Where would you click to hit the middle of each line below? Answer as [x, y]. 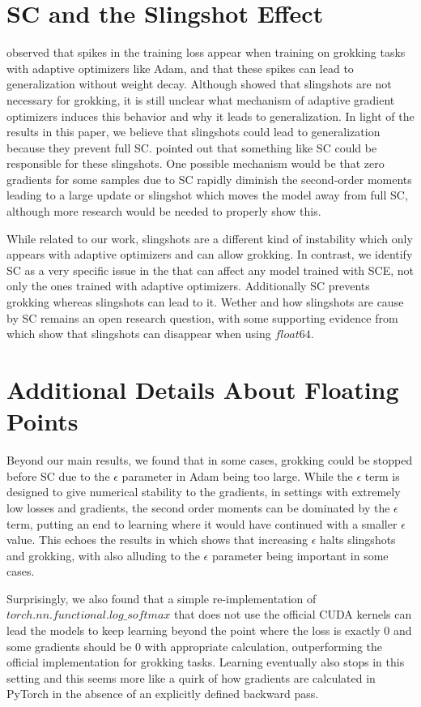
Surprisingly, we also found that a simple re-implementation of [162, 598]
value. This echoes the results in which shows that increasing [157, 540]
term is [382, 476]
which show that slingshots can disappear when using [139, 334]
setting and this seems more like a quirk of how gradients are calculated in [191, 677]
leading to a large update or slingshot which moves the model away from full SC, [207, 195]
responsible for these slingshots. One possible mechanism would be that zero [196, 163]
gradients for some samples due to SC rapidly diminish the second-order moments [209, 179]
